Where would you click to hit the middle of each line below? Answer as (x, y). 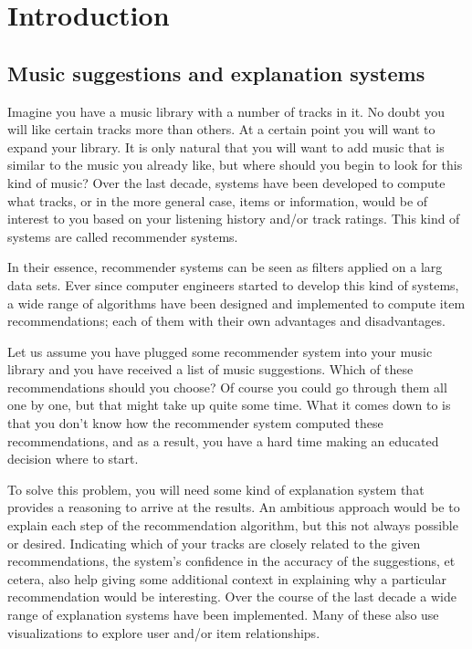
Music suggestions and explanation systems (216, 73)
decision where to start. (73, 459)
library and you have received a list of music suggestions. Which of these (210, 369)
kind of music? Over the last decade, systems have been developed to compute (226, 182)
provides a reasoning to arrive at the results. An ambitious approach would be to (234, 507)
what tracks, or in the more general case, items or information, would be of (218, 200)
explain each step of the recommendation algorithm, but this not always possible (233, 525)
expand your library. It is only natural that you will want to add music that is (226, 147)
